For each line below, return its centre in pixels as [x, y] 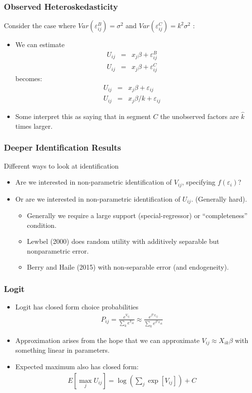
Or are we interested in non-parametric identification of [98, 198]
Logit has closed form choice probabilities [77, 307]
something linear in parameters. [62, 350]
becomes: [29, 78]
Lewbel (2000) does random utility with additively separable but [123, 241]
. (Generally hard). [219, 198]
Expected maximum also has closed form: [77, 366]
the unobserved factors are [199, 116]
